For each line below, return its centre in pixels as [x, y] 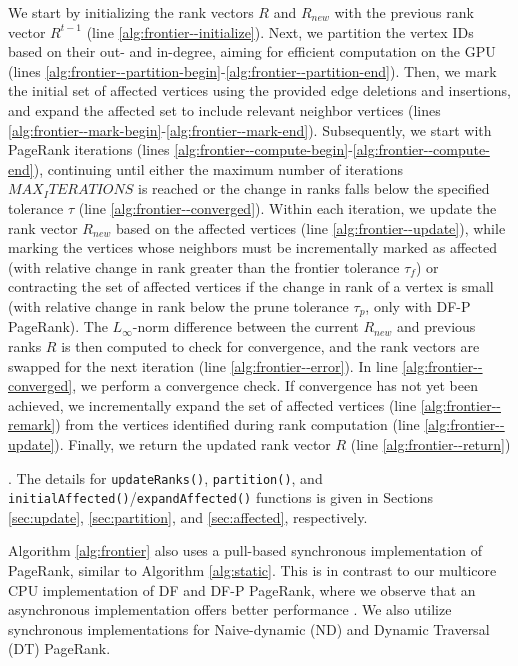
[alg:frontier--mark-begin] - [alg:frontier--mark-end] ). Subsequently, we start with [250, 129]
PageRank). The [58, 326]
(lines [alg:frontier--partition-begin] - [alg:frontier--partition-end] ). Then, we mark [252, 70]
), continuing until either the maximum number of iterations [218, 168]
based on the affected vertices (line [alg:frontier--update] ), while [310, 227]
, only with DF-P [418, 305]
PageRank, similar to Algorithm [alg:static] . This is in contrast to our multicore [252, 570]
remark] [32, 424]
